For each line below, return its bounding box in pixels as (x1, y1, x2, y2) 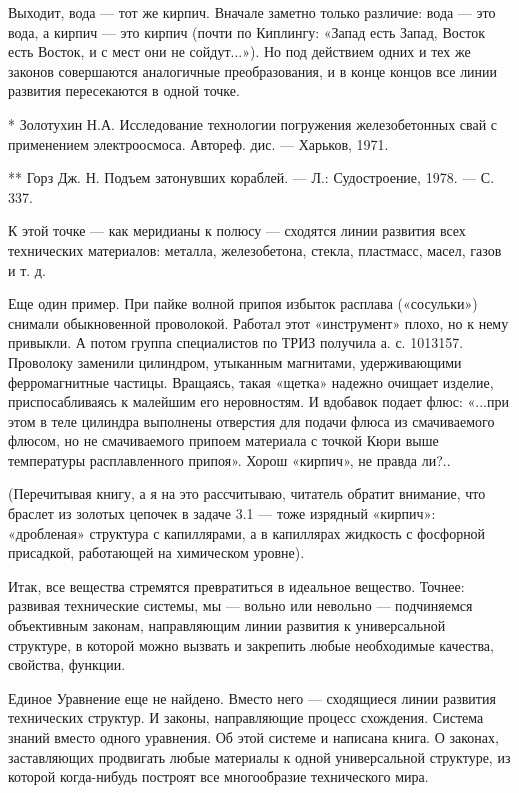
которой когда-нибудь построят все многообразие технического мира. (8, 766, 429, 787)
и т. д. (8, 259, 46, 280)
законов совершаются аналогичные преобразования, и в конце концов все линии (8, 60, 498, 81)
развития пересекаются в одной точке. (8, 80, 240, 101)
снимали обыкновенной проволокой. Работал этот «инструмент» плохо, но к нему (8, 312, 509, 333)
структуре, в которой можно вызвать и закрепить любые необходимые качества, (8, 634, 494, 655)
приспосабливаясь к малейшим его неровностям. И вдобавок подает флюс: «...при (8, 391, 509, 412)
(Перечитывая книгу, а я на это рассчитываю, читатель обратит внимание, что (8, 483, 486, 504)
